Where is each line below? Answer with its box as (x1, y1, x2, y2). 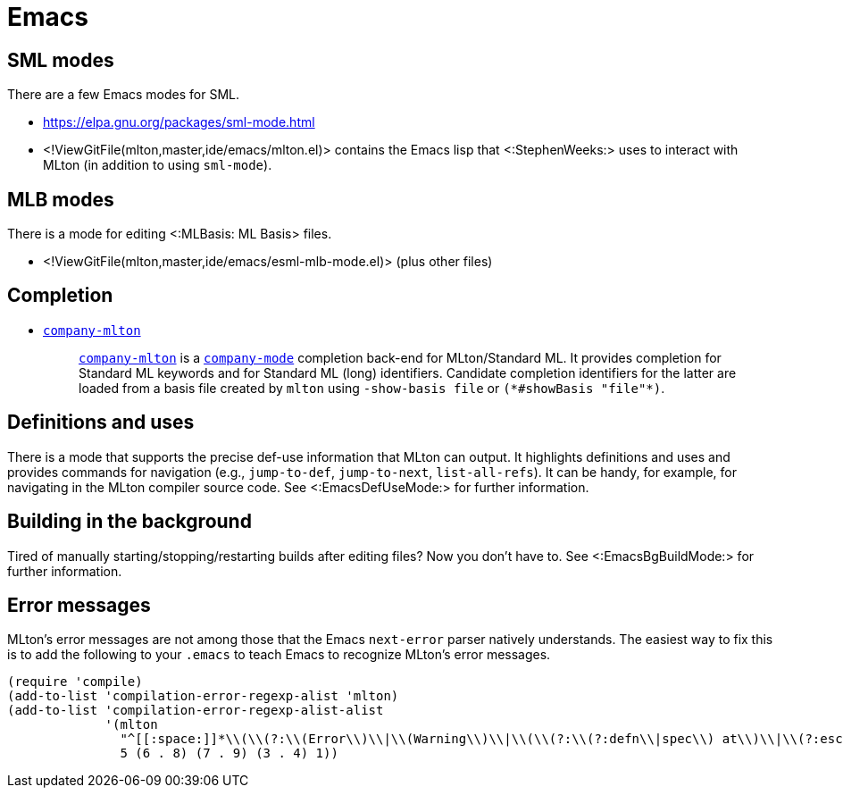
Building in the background (7, 510, 252, 533)
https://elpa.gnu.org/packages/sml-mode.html (43, 114, 315, 130)
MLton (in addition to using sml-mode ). (43, 157, 272, 173)
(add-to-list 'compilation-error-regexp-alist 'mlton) (7, 689, 399, 704)
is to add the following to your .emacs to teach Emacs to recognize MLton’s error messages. (7, 647, 551, 663)
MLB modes (7, 188, 114, 211)
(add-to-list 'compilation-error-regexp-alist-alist (7, 703, 384, 718)
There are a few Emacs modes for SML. (7, 87, 240, 103)
